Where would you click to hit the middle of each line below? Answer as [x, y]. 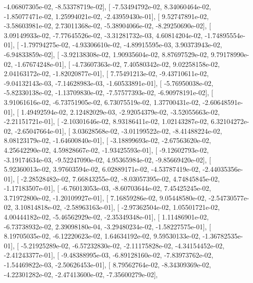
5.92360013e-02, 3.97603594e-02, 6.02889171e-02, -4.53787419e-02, [102, 169]
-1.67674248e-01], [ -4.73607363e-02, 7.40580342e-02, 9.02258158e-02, [117, 64]
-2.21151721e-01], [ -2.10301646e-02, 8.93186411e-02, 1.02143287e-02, [106, 121]
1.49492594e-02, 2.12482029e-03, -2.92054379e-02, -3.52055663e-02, [120, 111]
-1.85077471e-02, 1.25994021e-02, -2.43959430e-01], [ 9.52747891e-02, [106, 16]
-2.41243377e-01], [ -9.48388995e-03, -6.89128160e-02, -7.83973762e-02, [109, 255]
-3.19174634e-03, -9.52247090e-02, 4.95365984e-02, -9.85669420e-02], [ [108, 159]
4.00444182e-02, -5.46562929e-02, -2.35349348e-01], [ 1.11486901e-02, [106, 217]
